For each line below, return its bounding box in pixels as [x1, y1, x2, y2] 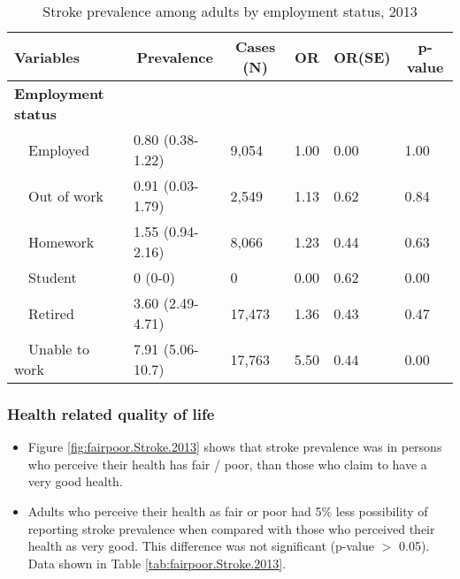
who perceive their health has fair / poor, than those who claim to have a [27, 454, 427, 473]
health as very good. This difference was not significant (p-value [27, 537, 374, 555]
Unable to [28, 339, 89, 359]
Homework [28, 231, 95, 252]
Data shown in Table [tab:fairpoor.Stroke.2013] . [27, 553, 287, 572]
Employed [28, 139, 90, 160]
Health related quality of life [7, 402, 215, 424]
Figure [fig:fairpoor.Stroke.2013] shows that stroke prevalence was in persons [27, 438, 442, 456]
